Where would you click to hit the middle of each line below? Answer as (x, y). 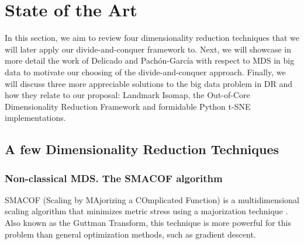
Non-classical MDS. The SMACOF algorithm (114, 178)
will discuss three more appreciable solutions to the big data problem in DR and (149, 83)
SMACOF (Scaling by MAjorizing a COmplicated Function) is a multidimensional (152, 199)
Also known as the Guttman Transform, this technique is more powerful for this (148, 223)
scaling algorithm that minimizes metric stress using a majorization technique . (146, 211)
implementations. (35, 118)
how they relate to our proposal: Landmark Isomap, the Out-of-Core (127, 95)
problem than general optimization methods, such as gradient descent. (130, 234)
